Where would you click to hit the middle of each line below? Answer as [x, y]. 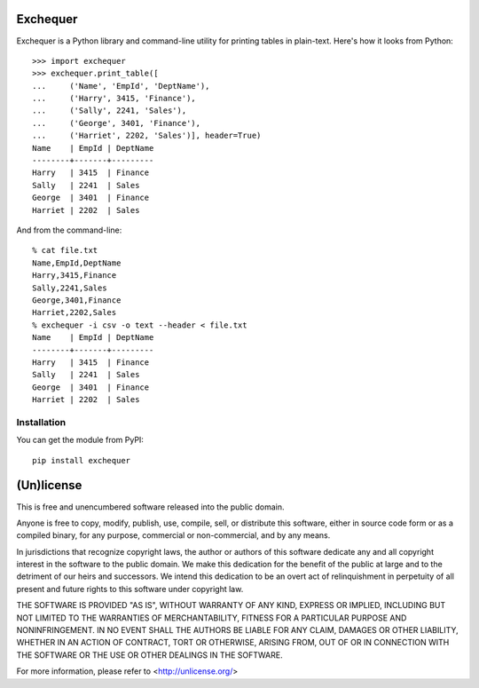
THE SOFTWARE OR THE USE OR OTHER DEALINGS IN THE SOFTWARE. [149, 655]
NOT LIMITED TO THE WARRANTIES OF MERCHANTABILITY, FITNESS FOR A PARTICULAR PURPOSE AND [212, 618]
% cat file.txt [65, 250]
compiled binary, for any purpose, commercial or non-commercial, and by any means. [173, 535]
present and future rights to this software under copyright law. [130, 589]
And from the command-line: [69, 230]
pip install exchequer [82, 460]
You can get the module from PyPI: [80, 440]
